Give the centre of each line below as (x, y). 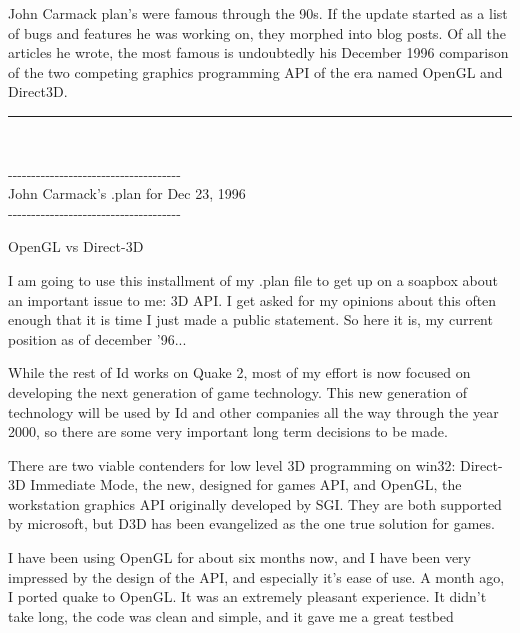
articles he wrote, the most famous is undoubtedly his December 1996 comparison (258, 52)
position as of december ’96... (97, 338)
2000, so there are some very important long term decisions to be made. (228, 431)
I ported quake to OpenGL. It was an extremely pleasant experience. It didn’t (247, 596)
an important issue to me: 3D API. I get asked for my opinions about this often (252, 299)
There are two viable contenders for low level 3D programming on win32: (232, 464)
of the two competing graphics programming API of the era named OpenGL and (255, 71)
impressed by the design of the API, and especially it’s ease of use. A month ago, (256, 576)
